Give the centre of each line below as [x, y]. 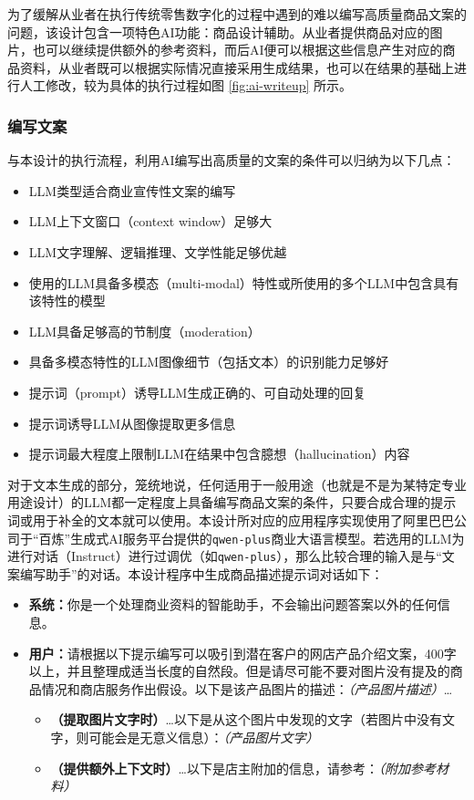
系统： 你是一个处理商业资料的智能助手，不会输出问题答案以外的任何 [233, 604]
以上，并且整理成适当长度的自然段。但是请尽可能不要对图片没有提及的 [239, 671]
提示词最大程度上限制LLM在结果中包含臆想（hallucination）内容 [219, 454]
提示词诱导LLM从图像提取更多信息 [132, 423]
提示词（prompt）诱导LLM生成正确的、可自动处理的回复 [197, 392]
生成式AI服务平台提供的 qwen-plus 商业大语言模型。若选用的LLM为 [268, 538]
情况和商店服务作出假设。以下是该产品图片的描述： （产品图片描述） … [247, 688]
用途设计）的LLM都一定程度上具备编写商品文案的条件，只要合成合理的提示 [232, 502]
